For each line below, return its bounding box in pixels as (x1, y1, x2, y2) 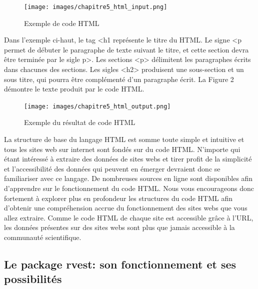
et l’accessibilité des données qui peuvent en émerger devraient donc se (4, 163, 220, 173)
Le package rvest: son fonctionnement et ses (4, 256, 236, 271)
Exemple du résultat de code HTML (24, 117, 135, 127)
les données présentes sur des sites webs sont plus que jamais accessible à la (4, 222, 235, 232)
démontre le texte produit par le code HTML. (4, 83, 144, 94)
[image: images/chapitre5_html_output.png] (24, 102, 171, 110)
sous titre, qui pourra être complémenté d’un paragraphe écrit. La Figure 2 (4, 73, 234, 84)
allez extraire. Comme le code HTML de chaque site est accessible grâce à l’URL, (4, 212, 253, 222)
